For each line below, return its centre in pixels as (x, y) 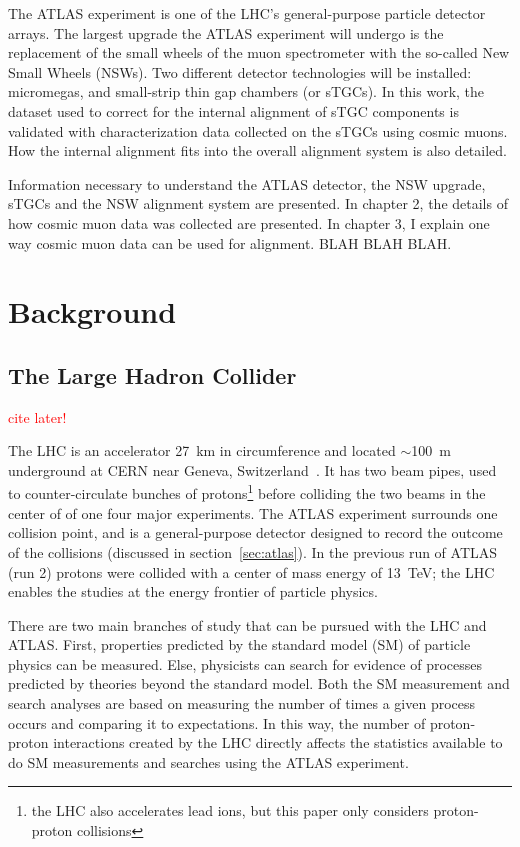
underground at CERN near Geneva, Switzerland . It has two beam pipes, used (252, 469)
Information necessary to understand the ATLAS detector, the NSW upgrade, (247, 183)
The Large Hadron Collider (152, 374)
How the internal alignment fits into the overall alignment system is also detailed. (257, 150)
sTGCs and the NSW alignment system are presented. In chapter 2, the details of (258, 203)
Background (92, 311)
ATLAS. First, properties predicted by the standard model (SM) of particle (239, 644)
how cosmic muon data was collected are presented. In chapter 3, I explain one (249, 222)
